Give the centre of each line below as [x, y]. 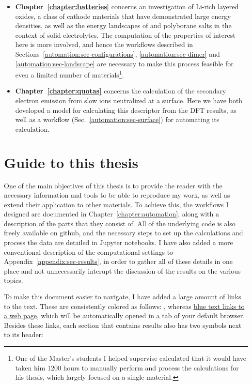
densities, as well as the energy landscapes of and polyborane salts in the [123, 25]
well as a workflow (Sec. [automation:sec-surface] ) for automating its [117, 119]
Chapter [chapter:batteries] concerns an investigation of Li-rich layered [127, 6]
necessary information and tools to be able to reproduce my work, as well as [117, 195]
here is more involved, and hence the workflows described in [104, 44]
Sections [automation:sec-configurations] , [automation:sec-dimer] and [118, 54]
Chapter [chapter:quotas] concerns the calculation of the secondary [121, 91]
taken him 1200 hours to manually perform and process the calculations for [127, 367]
